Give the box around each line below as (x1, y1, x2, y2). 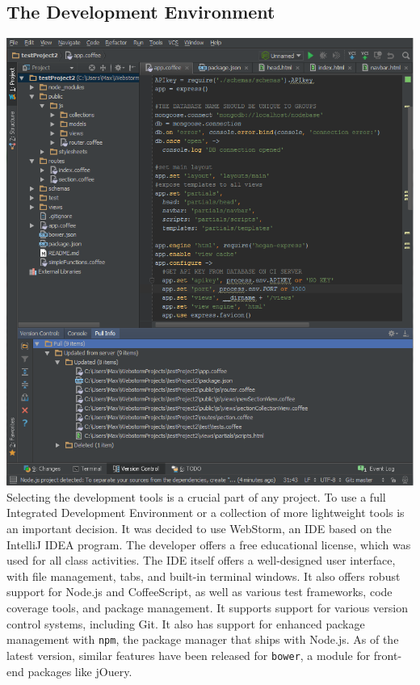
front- (373, 646, 402, 663)
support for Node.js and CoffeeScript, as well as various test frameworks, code (6, 583, 393, 600)
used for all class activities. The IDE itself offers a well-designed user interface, (6, 552, 396, 569)
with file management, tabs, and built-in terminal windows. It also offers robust (6, 567, 401, 584)
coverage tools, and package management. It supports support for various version (6, 599, 408, 616)
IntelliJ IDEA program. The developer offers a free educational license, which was (6, 536, 411, 553)
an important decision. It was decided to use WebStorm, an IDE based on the (6, 520, 392, 537)
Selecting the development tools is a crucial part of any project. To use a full (6, 488, 386, 505)
